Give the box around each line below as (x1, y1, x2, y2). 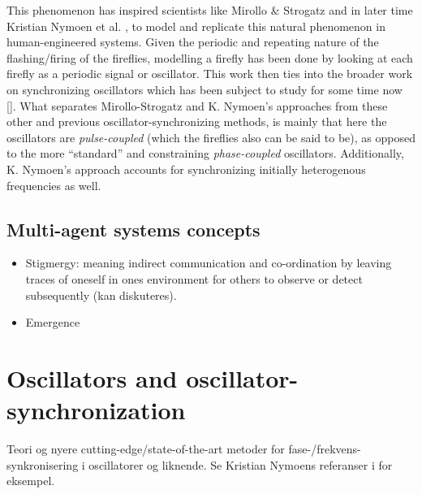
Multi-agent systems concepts (6, 216, 261, 241)
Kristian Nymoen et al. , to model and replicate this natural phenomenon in (6, 17, 385, 34)
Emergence (25, 314, 80, 331)
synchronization (6, 393, 186, 427)
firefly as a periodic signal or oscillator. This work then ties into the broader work (6, 65, 413, 82)
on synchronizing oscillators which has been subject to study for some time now (6, 80, 403, 97)
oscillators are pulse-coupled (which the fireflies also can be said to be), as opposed (6, 128, 416, 145)
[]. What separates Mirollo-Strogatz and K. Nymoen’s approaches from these (6, 97, 388, 114)
